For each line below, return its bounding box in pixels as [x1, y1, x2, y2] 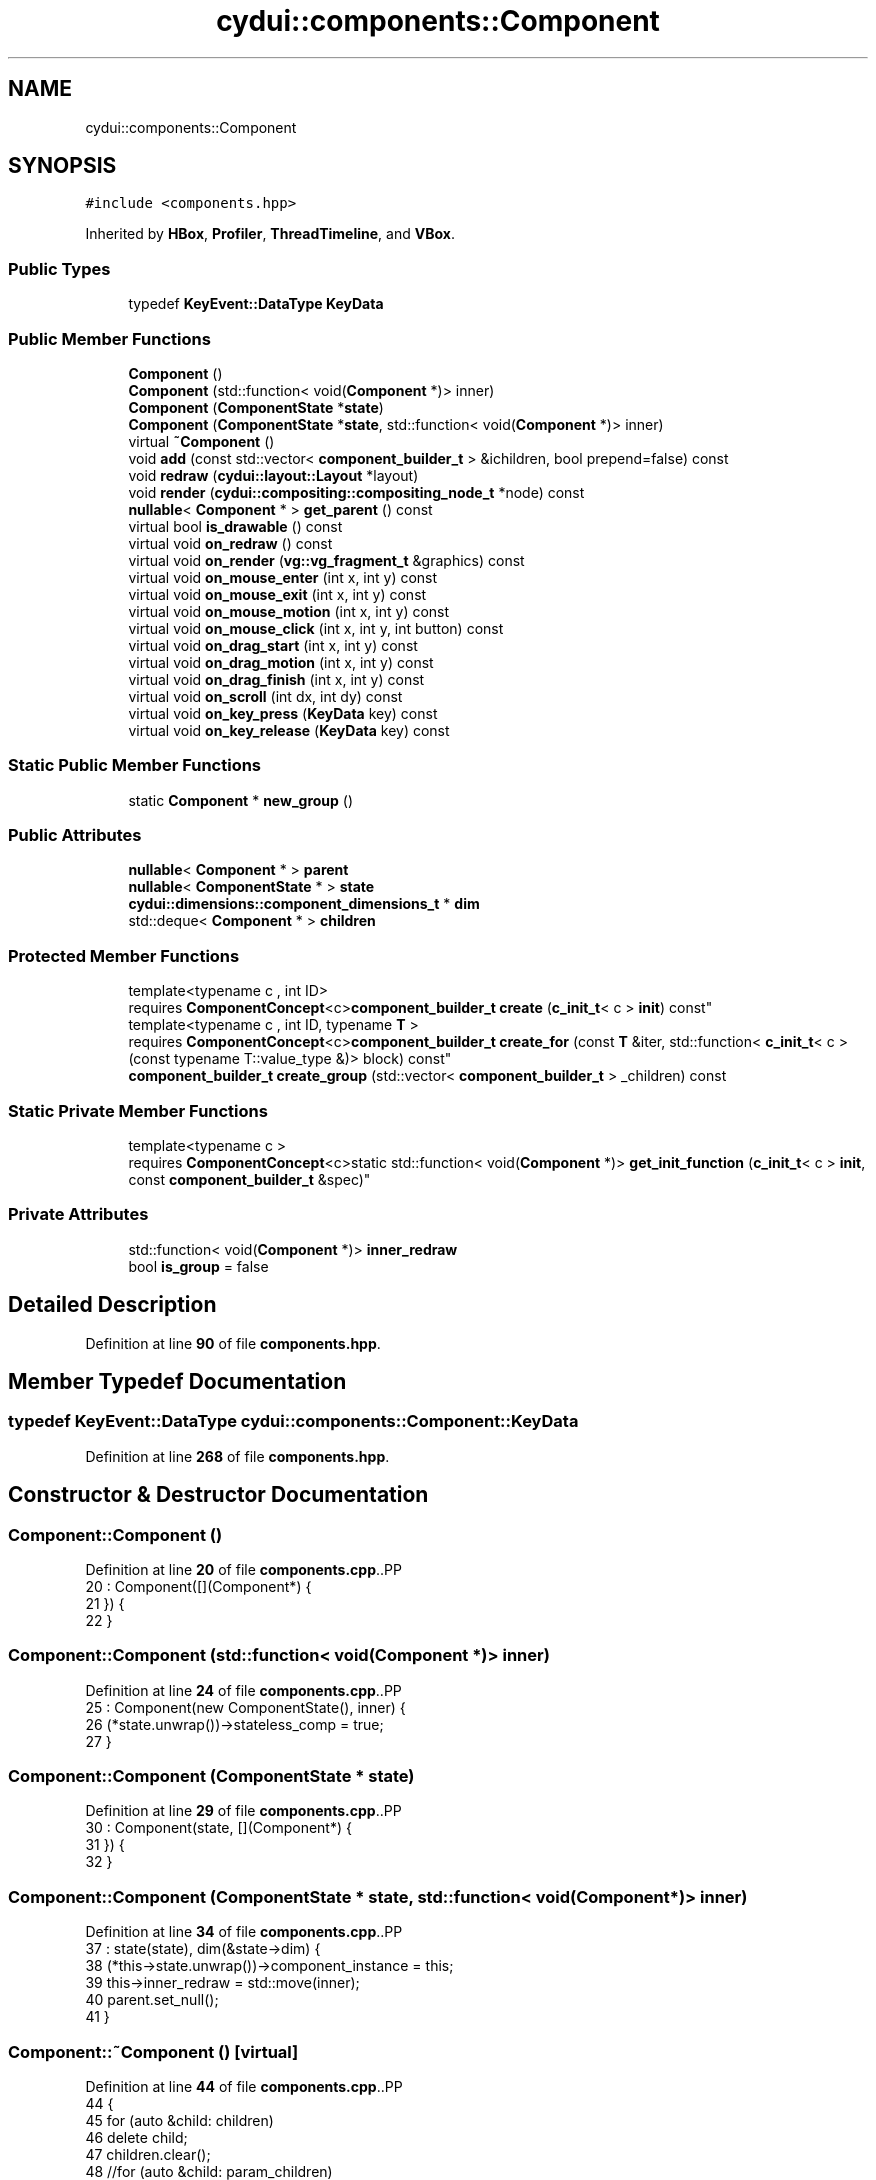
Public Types [8, 258, 111, 279]
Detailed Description [8, 1292, 217, 1318]
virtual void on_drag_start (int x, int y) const [128, 636, 418, 654]
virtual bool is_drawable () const [128, 517, 343, 535]
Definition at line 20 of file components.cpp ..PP [85, 1560, 402, 1578]
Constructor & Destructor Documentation [8, 1482, 429, 1508]
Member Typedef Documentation [8, 1368, 347, 1394]
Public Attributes [8, 825, 142, 846]
